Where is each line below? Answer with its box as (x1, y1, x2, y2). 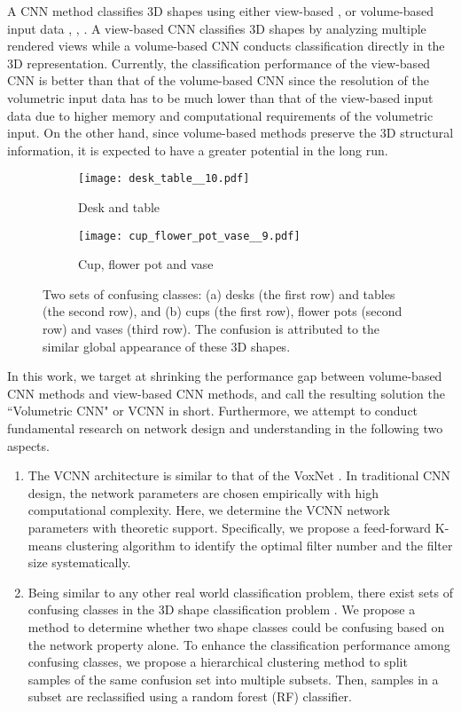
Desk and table (78, 198, 160, 216)
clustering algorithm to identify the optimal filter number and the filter (66, 535, 453, 554)
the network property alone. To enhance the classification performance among (27, 635, 450, 653)
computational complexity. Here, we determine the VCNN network (27, 501, 390, 519)
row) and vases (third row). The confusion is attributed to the (43, 320, 380, 338)
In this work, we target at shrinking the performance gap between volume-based (7, 367, 442, 385)
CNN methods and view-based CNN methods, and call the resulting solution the (7, 384, 445, 402)
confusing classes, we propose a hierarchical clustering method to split (27, 653, 408, 671)
